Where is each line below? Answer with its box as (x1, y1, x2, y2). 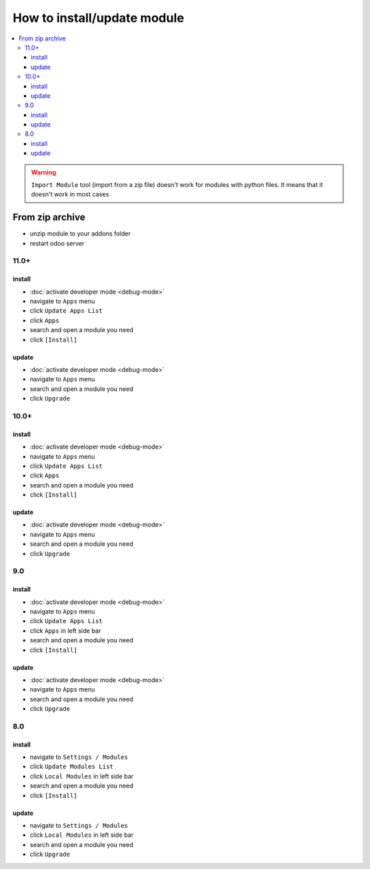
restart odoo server (29, 239, 85, 247)
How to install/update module (12, 10, 184, 25)
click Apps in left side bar (29, 627, 101, 635)
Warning (31, 168, 56, 176)
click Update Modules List (29, 762, 114, 770)
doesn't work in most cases (31, 190, 110, 199)
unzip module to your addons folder (29, 229, 131, 238)
